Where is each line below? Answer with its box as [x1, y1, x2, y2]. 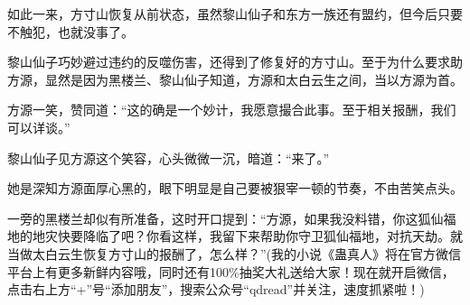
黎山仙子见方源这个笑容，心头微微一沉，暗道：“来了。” [7, 148, 330, 167]
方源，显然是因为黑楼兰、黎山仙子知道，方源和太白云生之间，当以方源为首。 [7, 69, 463, 88]
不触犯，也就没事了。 [7, 22, 134, 41]
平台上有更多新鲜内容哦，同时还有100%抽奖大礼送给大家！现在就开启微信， [7, 262, 455, 281]
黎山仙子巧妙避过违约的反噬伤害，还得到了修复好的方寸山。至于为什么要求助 [7, 52, 463, 71]
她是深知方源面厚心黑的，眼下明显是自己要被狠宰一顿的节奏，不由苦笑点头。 [7, 179, 463, 198]
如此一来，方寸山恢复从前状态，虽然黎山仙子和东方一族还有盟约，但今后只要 [7, 5, 463, 23]
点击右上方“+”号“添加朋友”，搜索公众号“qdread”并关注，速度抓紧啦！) [7, 280, 425, 299]
